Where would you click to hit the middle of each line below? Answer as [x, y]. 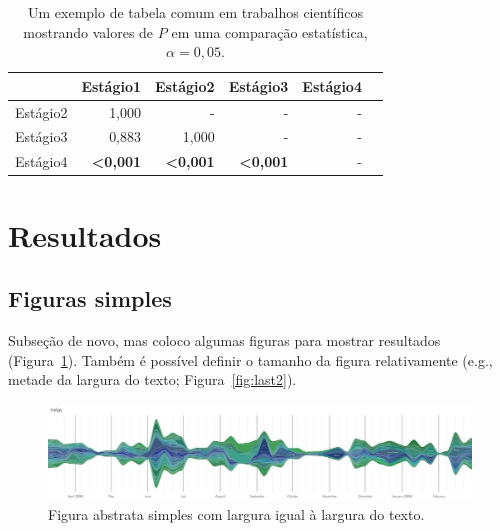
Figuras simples [90, 298]
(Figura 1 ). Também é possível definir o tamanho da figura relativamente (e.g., [250, 359]
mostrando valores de [88, 31]
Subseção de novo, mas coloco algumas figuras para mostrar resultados [224, 339]
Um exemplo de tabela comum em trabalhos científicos [195, 12]
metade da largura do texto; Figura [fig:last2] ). [152, 379]
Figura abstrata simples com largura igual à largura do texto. [236, 513]
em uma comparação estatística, [269, 31]
